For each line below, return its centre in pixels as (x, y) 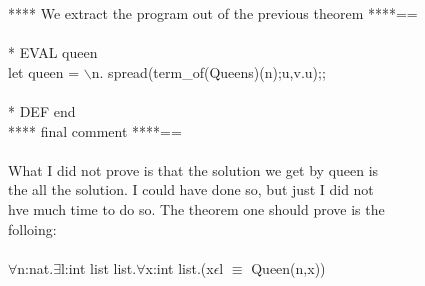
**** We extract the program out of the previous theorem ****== (213, 13)
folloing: (32, 228)
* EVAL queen (53, 52)
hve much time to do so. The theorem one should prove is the (196, 208)
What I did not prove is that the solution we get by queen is (193, 169)
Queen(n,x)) (288, 267)
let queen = (44, 71)
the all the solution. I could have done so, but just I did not (191, 189)
